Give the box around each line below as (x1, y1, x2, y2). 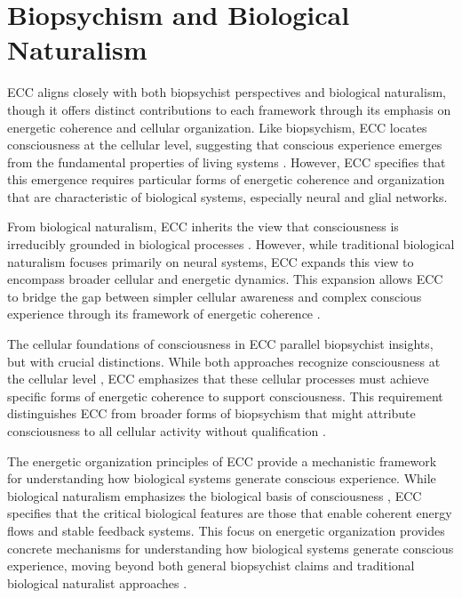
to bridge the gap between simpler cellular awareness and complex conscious (7, 287, 422, 305)
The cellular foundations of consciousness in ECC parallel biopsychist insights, (7, 335, 434, 353)
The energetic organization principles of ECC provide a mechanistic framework (7, 451, 437, 470)
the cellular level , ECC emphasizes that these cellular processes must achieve (7, 369, 429, 388)
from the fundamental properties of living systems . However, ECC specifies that (7, 152, 446, 171)
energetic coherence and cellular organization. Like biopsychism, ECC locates (7, 117, 427, 136)
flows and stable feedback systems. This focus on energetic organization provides (7, 521, 445, 539)
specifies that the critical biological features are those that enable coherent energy (7, 504, 452, 522)
